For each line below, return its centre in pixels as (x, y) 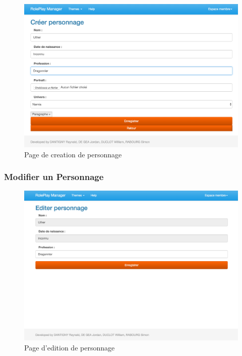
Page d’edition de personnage (70, 347)
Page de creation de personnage (73, 154)
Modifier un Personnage (54, 177)
